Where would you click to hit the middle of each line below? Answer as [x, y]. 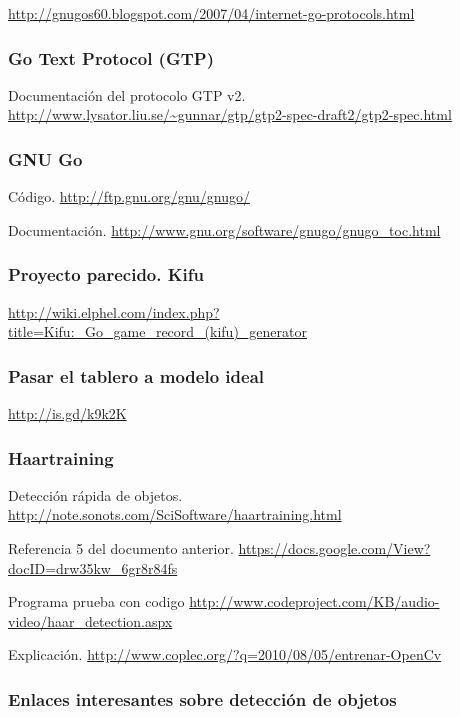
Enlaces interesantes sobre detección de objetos [202, 698]
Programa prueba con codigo [96, 601]
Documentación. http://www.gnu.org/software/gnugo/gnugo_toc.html [224, 229]
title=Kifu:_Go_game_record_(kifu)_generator [157, 331]
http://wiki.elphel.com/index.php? [114, 311]
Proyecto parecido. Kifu [106, 274]
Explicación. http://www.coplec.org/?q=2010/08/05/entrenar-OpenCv [225, 654]
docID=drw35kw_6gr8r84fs [93, 567]
